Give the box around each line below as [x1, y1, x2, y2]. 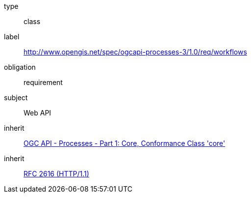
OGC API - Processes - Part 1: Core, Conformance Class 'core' [24, 139, 226, 147]
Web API [24, 109, 51, 117]
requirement [24, 78, 63, 86]
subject [4, 93, 28, 102]
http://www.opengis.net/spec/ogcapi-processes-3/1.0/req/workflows [24, 48, 247, 56]
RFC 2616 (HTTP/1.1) [24, 169, 89, 178]
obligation [4, 63, 36, 71]
